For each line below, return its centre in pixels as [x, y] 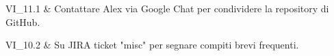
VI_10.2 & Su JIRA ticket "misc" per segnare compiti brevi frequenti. [152, 45]
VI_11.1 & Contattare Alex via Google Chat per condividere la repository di [167, 8]
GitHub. [23, 22]
